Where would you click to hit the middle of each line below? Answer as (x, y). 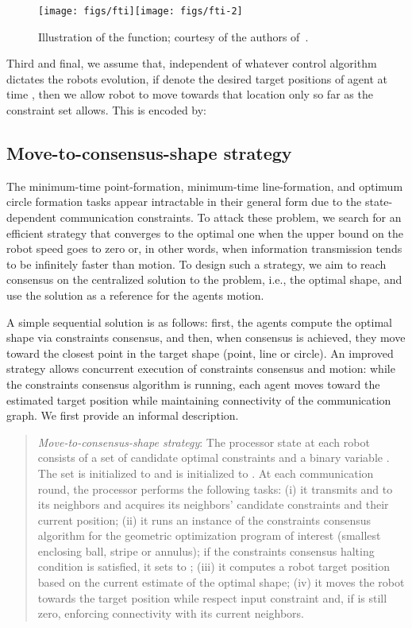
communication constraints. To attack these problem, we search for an (231, 217)
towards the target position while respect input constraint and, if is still (212, 597)
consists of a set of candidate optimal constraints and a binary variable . (214, 457)
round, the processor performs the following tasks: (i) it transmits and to (215, 488)
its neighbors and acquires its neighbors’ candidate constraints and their (213, 504)
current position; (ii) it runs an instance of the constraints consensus (204, 519)
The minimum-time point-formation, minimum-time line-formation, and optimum (205, 186)
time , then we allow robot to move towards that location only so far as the (190, 94)
